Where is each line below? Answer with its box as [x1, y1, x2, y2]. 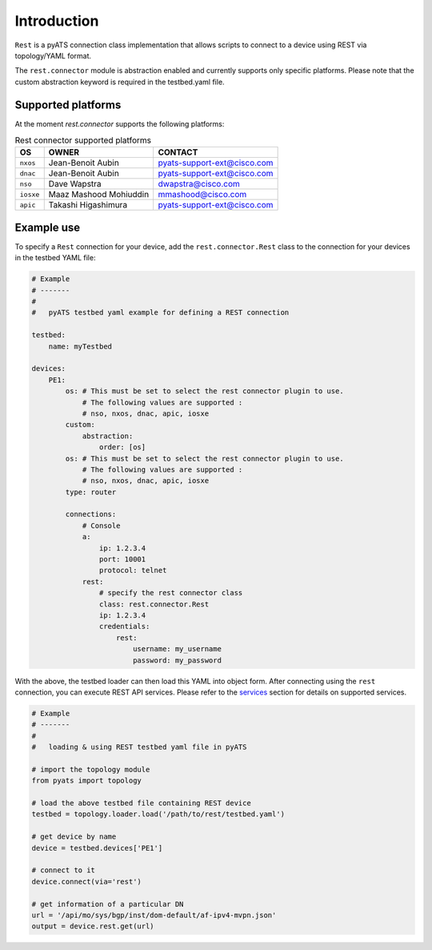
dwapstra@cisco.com [158, 179, 240, 190]
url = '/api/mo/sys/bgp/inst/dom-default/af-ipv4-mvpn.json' [31, 910, 277, 920]
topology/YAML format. [14, 50, 92, 60]
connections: [65, 509, 117, 519]
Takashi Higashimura [48, 199, 128, 211]
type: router [65, 487, 117, 497]
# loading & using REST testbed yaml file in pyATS [31, 743, 247, 752]
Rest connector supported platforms [14, 135, 152, 146]
